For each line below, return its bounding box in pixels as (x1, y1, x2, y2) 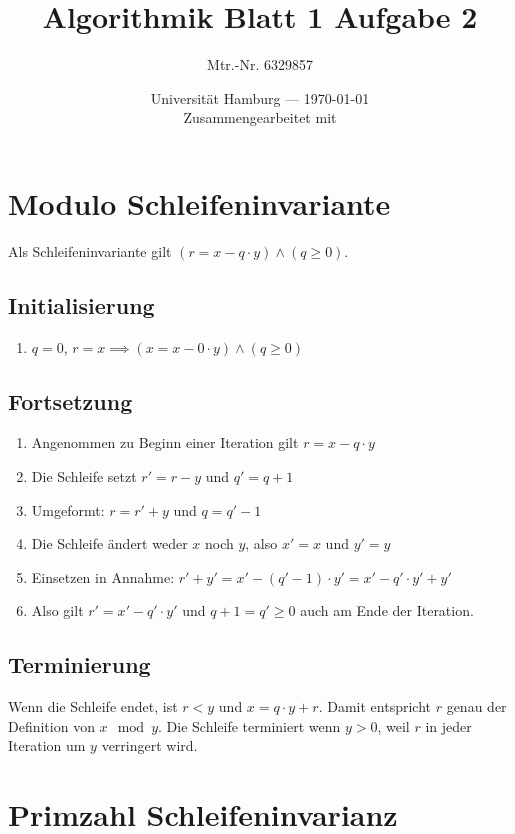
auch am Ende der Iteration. (300, 600, 474, 621)
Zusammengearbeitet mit (183, 107, 337, 128)
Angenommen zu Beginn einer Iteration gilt (31, 432, 299, 453)
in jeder (425, 715, 472, 736)
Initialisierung (8, 289, 155, 320)
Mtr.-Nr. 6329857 (207, 54, 313, 75)
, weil (377, 715, 410, 736)
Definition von (8, 715, 95, 736)
